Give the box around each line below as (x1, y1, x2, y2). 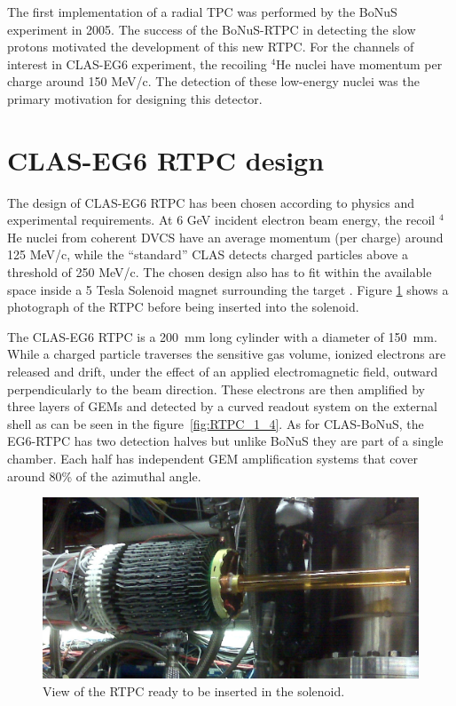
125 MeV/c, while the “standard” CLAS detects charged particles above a (7, 245, 409, 264)
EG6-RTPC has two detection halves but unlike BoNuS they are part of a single (7, 432, 444, 450)
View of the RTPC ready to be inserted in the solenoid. (43, 681, 345, 700)
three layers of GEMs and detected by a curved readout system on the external (7, 397, 437, 416)
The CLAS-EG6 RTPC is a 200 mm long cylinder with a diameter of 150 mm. (7, 327, 437, 345)
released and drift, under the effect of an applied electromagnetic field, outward (7, 362, 438, 381)
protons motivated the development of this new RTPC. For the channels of (7, 37, 414, 56)
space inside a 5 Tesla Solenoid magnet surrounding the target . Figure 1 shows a (7, 280, 449, 298)
